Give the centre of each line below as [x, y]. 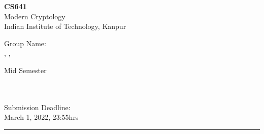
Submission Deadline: [37, 107]
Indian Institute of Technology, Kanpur [65, 26]
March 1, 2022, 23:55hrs [41, 117]
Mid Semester [25, 70]
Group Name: [25, 43]
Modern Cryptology [35, 16]
